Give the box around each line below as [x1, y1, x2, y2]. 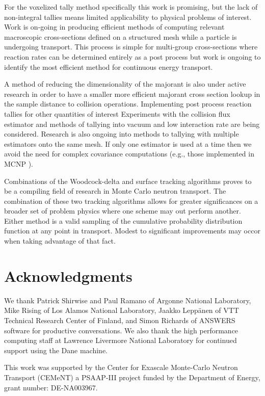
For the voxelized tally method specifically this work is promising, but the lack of [4, 2, 258, 12]
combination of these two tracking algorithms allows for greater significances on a [4, 195, 258, 206]
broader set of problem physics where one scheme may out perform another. [4, 205, 241, 216]
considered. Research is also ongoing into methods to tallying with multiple [4, 128, 239, 139]
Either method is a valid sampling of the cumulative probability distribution [4, 215, 243, 226]
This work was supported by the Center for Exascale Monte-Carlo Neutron [4, 362, 238, 373]
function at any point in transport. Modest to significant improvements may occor [4, 225, 260, 236]
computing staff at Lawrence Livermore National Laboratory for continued [4, 335, 237, 346]
